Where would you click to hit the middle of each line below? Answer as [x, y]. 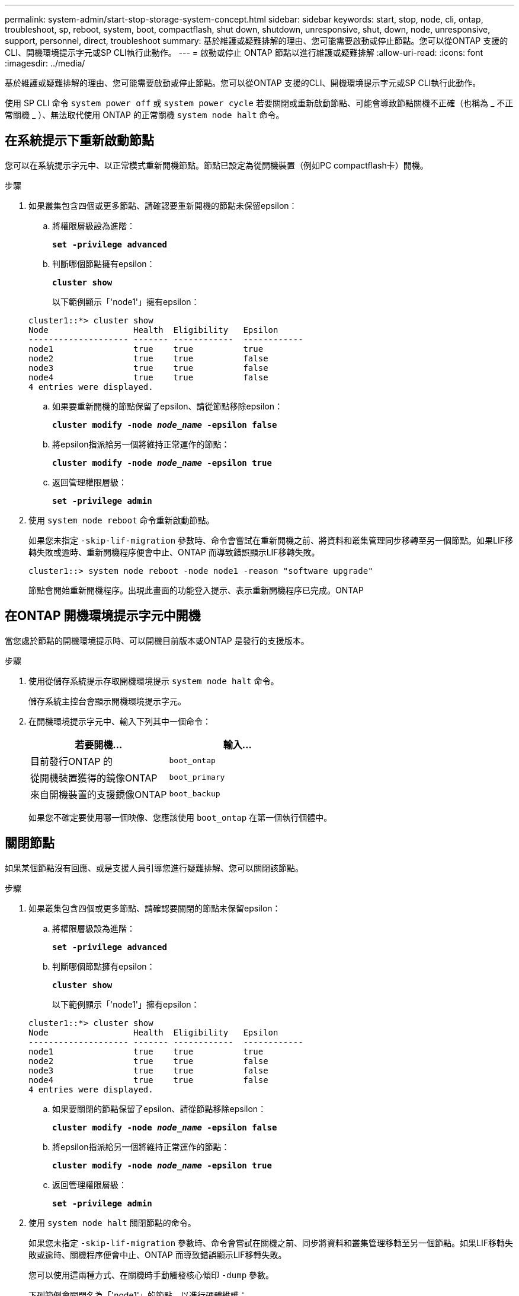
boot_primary [197, 777]
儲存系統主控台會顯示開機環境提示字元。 [107, 701]
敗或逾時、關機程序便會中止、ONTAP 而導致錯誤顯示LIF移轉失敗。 [158, 1254]
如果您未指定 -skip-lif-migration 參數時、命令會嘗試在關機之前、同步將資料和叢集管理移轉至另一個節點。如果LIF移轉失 [271, 1243]
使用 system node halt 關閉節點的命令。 [112, 1222]
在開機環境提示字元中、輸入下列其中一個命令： [120, 721]
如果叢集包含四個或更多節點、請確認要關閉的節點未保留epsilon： [155, 908]
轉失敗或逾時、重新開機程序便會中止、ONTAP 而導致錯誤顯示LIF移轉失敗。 [174, 552]
